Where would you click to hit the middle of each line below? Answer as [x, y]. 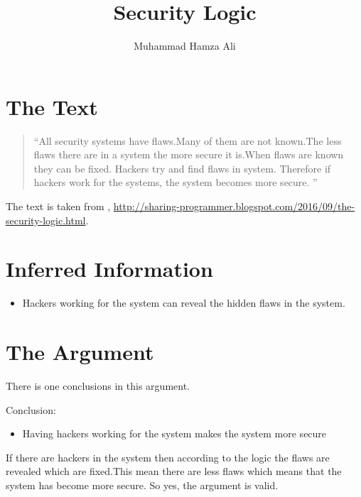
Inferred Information [109, 269]
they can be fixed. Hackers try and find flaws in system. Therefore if [182, 168]
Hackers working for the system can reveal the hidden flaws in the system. [184, 303]
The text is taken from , [58, 206]
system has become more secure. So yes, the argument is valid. [142, 485]
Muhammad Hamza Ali [185, 46]
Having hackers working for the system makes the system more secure [174, 433]
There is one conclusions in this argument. [98, 386]
